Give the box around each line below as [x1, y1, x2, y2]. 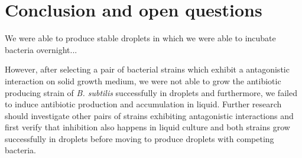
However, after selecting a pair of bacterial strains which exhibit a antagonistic [5, 63, 290, 75]
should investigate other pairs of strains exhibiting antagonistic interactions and [5, 109, 294, 121]
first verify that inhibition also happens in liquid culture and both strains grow [5, 121, 290, 133]
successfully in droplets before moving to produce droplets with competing [5, 132, 274, 144]
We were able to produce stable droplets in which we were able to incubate [5, 32, 276, 44]
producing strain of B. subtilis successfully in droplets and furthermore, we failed [5, 86, 297, 98]
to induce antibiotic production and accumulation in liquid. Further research [5, 98, 282, 110]
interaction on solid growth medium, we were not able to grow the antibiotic [5, 74, 281, 87]
